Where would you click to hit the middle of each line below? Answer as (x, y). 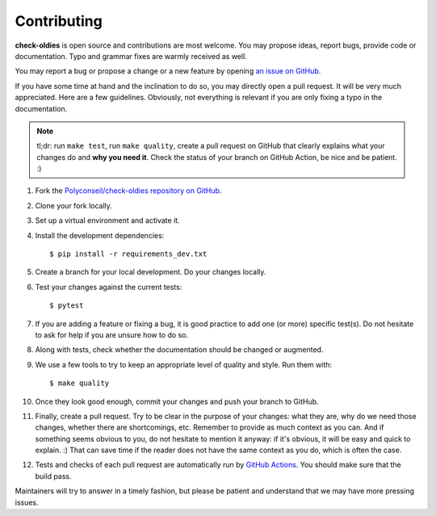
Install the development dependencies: (100, 235)
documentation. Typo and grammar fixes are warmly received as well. (131, 56)
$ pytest (67, 306)
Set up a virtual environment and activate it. (108, 220)
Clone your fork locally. (74, 205)
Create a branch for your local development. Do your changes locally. (151, 272)
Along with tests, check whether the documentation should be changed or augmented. (179, 350)
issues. (27, 502)
